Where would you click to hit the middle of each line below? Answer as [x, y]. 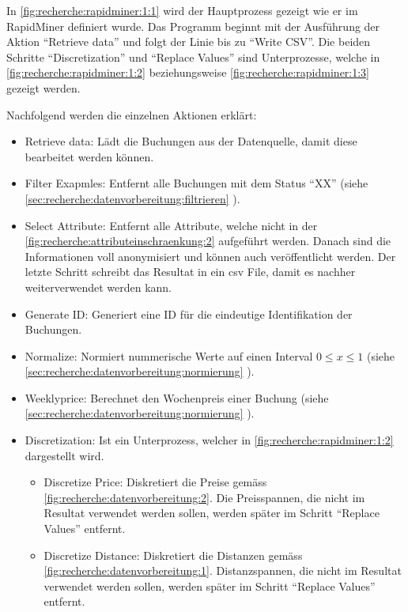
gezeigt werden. [43, 87]
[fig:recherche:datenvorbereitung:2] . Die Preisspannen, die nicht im [204, 497]
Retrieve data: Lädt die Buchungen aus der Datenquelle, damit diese [191, 141]
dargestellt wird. [64, 455]
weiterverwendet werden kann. [98, 287]
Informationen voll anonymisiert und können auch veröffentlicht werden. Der [210, 256]
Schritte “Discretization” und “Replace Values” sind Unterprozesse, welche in [193, 57]
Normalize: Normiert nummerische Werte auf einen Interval [169, 355]
